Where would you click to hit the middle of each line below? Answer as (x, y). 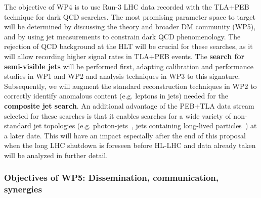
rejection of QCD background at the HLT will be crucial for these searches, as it (128, 46)
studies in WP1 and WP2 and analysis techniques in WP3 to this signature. (122, 76)
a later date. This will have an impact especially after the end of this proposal (125, 135)
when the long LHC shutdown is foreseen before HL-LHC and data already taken (130, 145)
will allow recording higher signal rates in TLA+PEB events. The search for (124, 56)
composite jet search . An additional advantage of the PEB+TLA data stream (129, 105)
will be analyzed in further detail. (56, 155)
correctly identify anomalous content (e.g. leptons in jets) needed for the (116, 96)
